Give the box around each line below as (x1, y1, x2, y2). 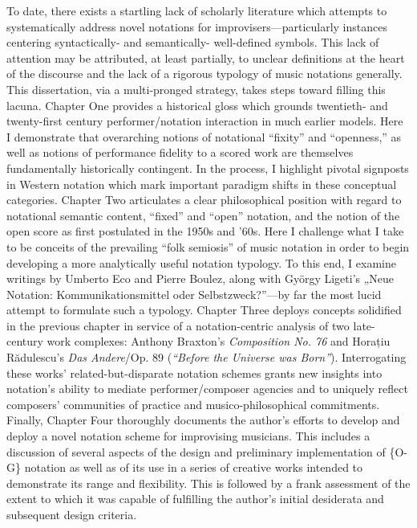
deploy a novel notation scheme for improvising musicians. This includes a (6, 428, 370, 444)
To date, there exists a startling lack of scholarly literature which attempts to (6, 2, 387, 18)
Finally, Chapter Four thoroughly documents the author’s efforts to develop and (6, 411, 400, 428)
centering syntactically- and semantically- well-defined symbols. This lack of (6, 34, 379, 51)
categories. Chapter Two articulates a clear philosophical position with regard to (6, 191, 402, 208)
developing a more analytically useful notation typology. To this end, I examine (6, 254, 396, 271)
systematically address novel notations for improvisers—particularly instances (6, 18, 387, 35)
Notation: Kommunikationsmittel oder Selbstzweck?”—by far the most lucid (6, 285, 382, 302)
